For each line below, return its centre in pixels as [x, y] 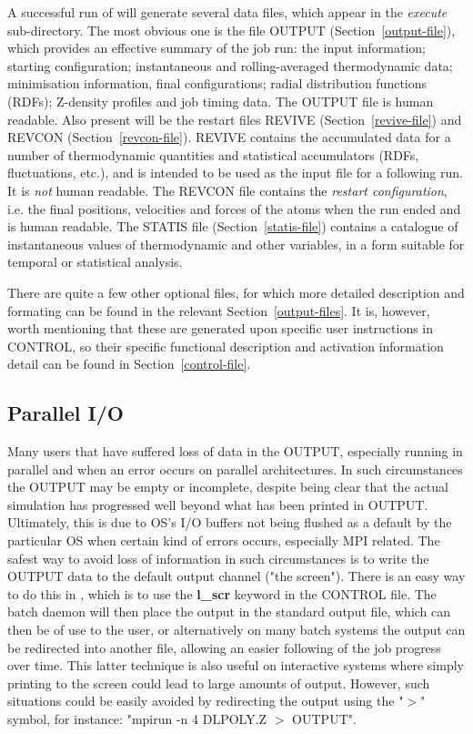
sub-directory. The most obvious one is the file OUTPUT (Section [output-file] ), [231, 30]
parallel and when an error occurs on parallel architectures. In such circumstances [235, 469]
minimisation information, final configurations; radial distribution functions [217, 83]
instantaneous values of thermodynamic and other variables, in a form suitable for [236, 244]
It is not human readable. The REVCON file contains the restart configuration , [227, 190]
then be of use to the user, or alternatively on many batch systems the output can [236, 630]
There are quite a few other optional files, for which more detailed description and [236, 292]
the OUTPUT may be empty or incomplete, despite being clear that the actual [228, 487]
